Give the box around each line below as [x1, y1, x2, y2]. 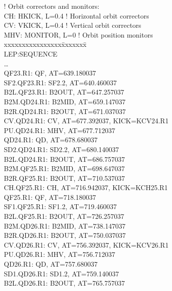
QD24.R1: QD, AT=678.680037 [4, 135, 98, 145]
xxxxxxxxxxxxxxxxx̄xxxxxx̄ [4, 39, 87, 49]
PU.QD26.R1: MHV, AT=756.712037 [4, 249, 115, 259]
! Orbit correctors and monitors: [4, 1, 100, 11]
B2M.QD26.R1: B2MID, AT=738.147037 [4, 220, 126, 231]
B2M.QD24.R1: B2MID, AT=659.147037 [4, 96, 126, 106]
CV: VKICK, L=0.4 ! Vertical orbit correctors [4, 20, 141, 30]
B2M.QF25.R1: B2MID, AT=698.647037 [4, 163, 125, 174]
